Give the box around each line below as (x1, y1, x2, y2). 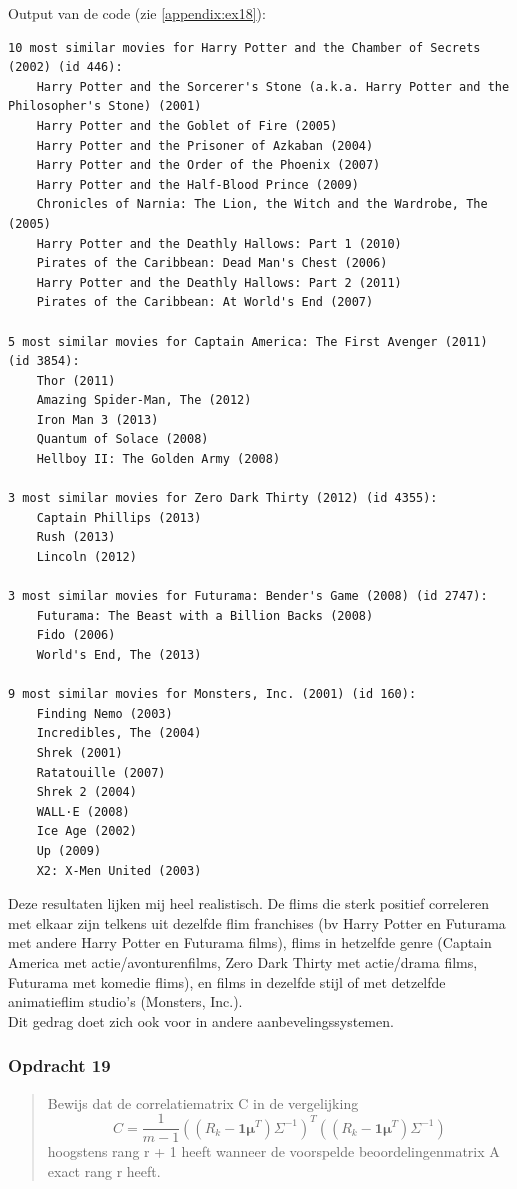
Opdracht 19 (8, 1053, 111, 1078)
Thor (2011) (36, 373, 116, 388)
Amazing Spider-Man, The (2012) (36, 393, 252, 408)
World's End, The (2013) (36, 648, 202, 662)
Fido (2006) (36, 628, 116, 643)
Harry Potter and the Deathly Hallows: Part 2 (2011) (36, 275, 402, 290)
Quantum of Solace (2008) (36, 432, 209, 447)
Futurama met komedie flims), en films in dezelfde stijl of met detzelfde (8, 971, 446, 992)
